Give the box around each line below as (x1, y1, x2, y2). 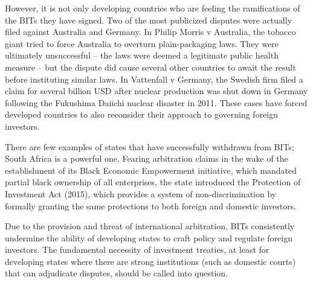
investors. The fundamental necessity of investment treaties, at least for (5, 243, 269, 256)
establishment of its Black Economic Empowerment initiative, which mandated (5, 164, 297, 176)
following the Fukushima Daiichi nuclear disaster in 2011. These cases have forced (5, 96, 308, 109)
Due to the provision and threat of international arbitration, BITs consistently (5, 220, 295, 232)
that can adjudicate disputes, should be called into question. (5, 267, 228, 279)
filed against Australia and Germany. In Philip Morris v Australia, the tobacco (5, 25, 296, 38)
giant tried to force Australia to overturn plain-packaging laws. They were (5, 37, 279, 49)
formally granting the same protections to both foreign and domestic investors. (5, 199, 297, 212)
